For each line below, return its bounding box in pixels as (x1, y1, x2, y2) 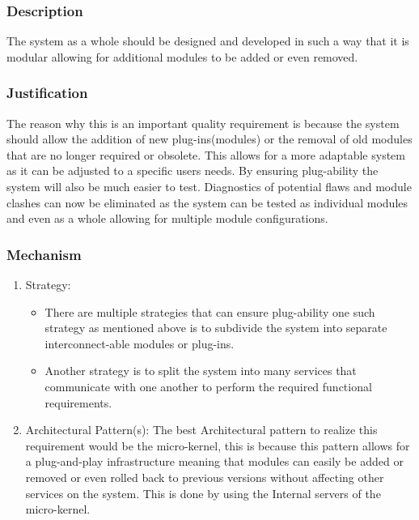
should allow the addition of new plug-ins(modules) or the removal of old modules (6, 130, 413, 147)
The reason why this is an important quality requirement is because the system (6, 114, 400, 131)
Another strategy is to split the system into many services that (44, 362, 357, 379)
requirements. (44, 394, 112, 411)
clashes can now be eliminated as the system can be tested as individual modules (6, 194, 408, 211)
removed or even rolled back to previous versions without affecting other (25, 468, 384, 485)
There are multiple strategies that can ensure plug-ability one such (44, 303, 375, 320)
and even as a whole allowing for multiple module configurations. (6, 210, 328, 227)
